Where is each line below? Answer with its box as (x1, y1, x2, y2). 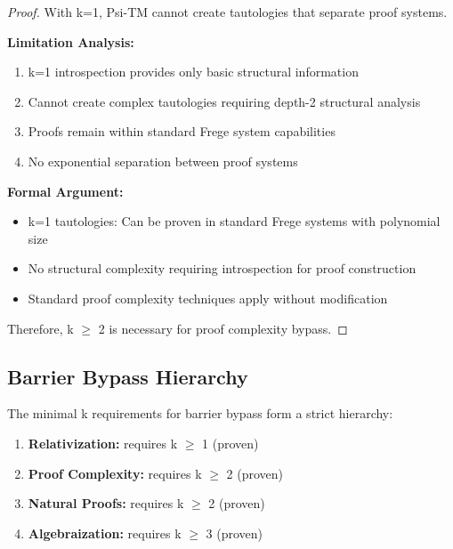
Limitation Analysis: (7, 32, 134, 51)
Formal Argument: (7, 182, 124, 200)
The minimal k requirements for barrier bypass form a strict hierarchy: (7, 404, 393, 423)
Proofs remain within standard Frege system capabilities (28, 122, 336, 141)
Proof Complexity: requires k (28, 464, 202, 482)
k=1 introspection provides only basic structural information (28, 62, 359, 81)
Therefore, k (7, 319, 74, 337)
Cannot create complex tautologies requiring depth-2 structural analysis (28, 92, 421, 110)
